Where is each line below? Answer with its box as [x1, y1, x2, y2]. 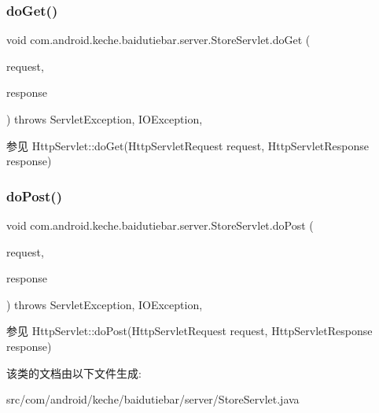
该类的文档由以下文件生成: [6, 364, 142, 381]
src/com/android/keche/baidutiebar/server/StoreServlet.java [6, 391, 300, 407]
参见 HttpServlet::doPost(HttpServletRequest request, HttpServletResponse [6, 323, 373, 339]
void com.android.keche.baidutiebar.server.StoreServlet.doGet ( [6, 31, 311, 48]
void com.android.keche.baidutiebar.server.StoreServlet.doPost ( [6, 217, 314, 233]
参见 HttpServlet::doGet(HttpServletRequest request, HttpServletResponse [6, 137, 370, 153]
